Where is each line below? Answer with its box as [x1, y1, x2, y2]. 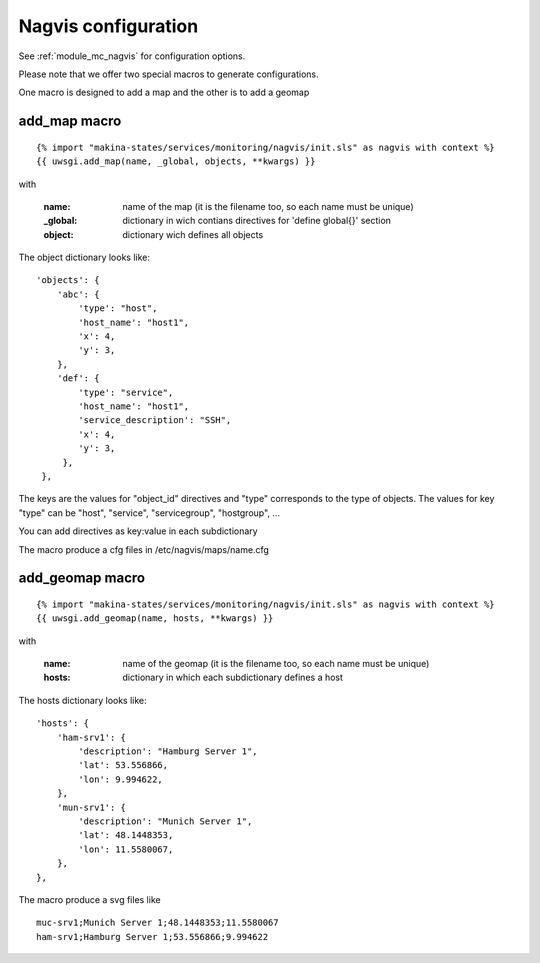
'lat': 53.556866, [78, 760, 169, 771]
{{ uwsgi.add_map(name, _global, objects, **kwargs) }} [36, 156, 316, 167]
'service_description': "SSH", [78, 415, 232, 426]
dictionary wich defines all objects [122, 228, 264, 240]
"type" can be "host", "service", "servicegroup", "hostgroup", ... [18, 506, 280, 519]
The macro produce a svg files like [18, 893, 161, 905]
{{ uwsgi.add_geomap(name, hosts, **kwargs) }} [36, 613, 274, 624]
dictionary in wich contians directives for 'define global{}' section [122, 215, 392, 227]
